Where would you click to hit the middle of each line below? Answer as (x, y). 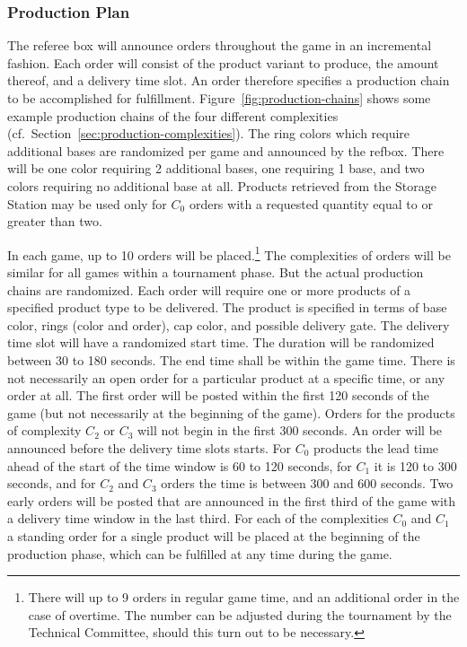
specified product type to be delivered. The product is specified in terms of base (227, 307)
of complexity (44, 430)
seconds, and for (52, 483)
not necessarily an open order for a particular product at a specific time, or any (226, 377)
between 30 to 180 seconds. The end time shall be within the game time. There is (231, 359)
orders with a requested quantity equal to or (311, 203)
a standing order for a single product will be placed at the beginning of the (214, 535)
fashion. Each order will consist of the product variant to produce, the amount (223, 62)
